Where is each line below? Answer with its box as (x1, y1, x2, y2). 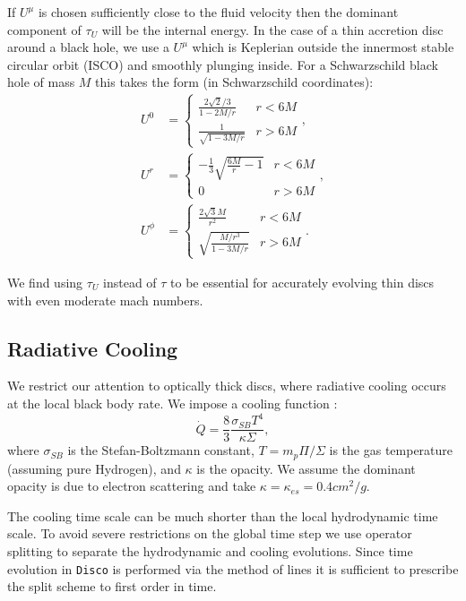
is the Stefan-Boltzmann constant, (67, 441, 255, 459)
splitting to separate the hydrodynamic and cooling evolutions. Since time (7, 541, 413, 560)
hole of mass (7, 73, 75, 91)
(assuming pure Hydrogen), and (7, 459, 181, 477)
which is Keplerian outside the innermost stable (192, 38, 454, 56)
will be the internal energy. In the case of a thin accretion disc (101, 20, 444, 39)
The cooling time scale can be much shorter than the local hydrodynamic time (7, 506, 438, 525)
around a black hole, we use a (7, 38, 169, 56)
